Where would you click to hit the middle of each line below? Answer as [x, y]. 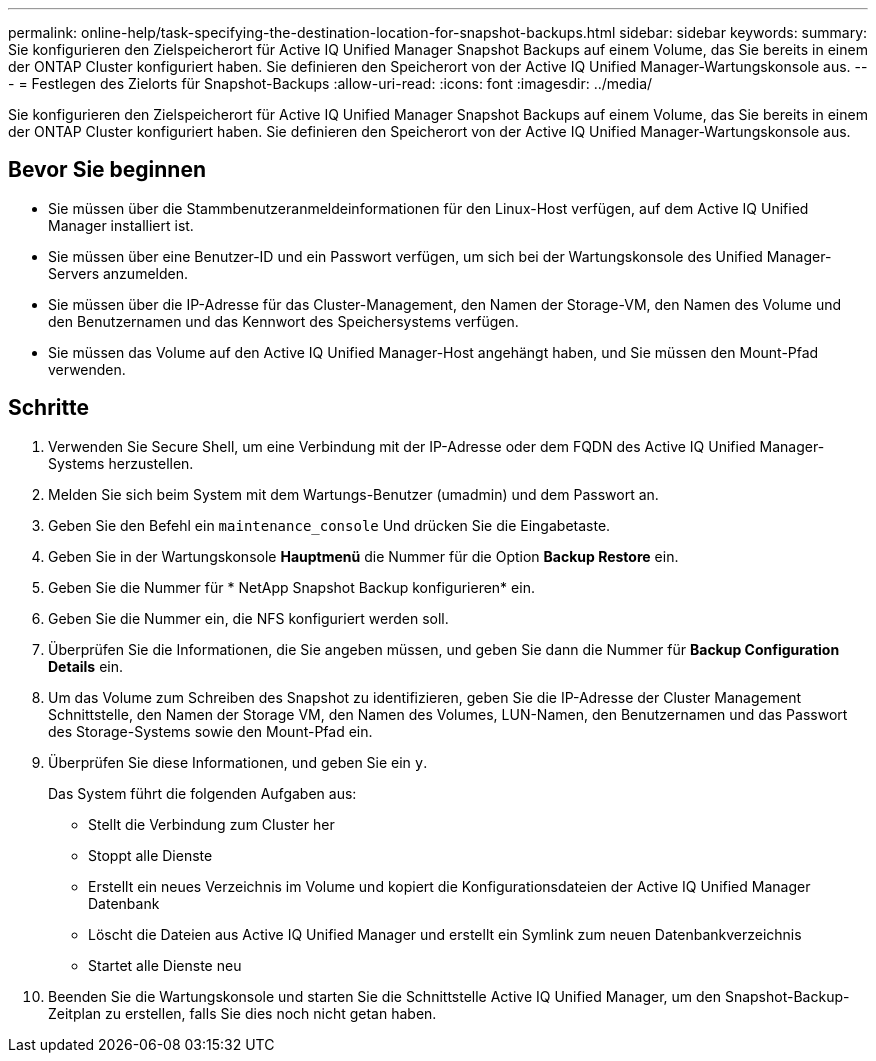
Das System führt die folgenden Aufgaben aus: [202, 793]
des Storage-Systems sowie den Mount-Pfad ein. [210, 731]
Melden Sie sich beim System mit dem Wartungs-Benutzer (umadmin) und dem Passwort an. [353, 494]
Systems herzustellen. [121, 463]
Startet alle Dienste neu [165, 965]
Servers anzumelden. [118, 273]
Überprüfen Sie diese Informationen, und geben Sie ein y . [238, 762]
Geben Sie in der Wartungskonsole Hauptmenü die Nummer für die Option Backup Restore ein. [363, 556]
